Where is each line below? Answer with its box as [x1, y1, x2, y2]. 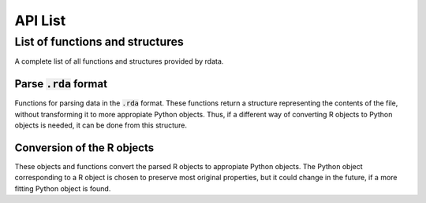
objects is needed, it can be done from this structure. [14, 120, 188, 130]
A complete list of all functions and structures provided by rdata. [14, 57, 224, 66]
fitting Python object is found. [14, 183, 111, 193]
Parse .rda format [14, 77, 108, 90]
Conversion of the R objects [14, 141, 155, 154]
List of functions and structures [14, 35, 185, 49]
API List [14, 12, 66, 29]
